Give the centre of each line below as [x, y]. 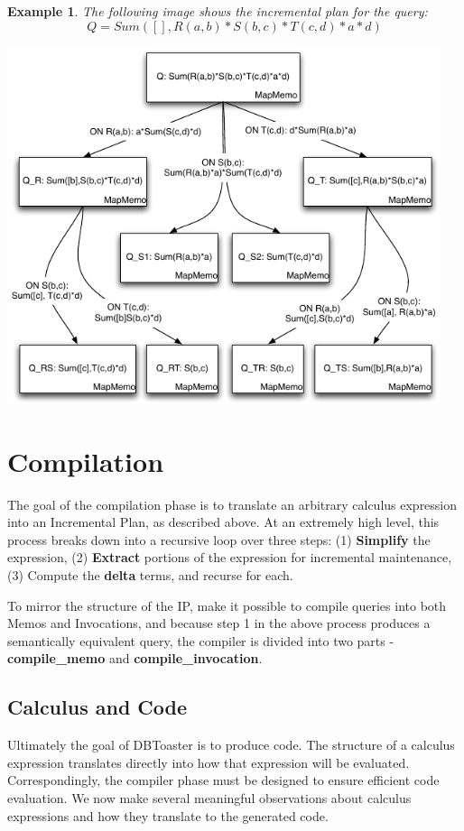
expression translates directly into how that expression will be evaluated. [209, 762]
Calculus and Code [97, 707]
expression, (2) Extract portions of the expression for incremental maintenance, [230, 557]
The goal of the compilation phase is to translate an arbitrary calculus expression [232, 504]
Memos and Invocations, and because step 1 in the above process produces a [219, 623]
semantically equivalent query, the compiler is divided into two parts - [201, 640]
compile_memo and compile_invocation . [135, 658]
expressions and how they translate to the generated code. [168, 815]
